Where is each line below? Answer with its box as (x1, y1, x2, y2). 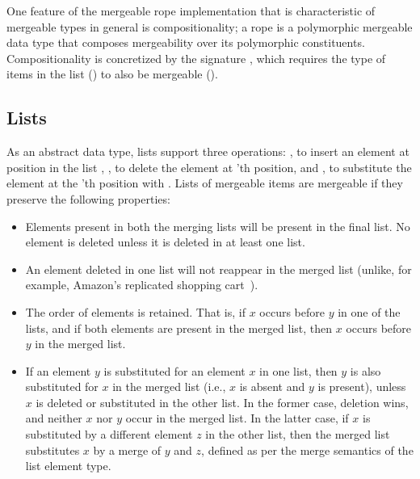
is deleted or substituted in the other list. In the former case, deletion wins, (36, 393, 409, 410)
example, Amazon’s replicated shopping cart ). (25, 276, 258, 293)
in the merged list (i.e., (112, 378, 226, 395)
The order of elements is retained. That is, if (25, 303, 246, 320)
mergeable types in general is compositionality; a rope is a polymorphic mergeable (6, 18, 413, 35)
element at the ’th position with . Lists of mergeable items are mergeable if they (6, 174, 403, 191)
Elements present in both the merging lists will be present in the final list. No (25, 217, 410, 234)
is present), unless (317, 378, 406, 395)
